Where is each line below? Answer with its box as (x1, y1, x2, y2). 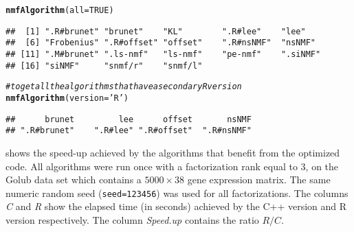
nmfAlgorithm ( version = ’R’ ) (5, 93, 129, 103)
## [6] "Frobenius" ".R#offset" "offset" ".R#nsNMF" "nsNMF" (5, 38, 316, 48)
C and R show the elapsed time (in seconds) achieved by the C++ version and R (5, 199, 347, 213)
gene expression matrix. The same (187, 172, 331, 187)
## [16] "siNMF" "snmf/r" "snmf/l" (5, 60, 203, 71)
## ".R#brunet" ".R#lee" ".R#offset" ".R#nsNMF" (5, 126, 252, 136)
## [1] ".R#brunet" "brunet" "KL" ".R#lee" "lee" (5, 26, 306, 36)
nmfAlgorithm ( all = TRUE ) (5, 5, 114, 15)
